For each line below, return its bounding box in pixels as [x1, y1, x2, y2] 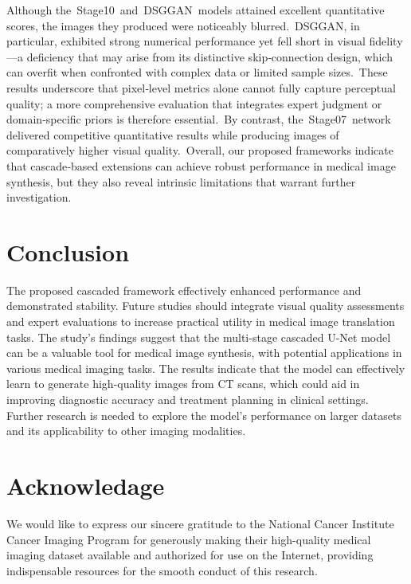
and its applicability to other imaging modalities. [6, 422, 246, 439]
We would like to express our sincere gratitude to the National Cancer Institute [6, 515, 394, 531]
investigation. [6, 189, 72, 206]
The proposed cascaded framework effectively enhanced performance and [6, 281, 362, 298]
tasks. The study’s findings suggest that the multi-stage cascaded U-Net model [6, 328, 391, 345]
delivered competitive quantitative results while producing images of [6, 126, 339, 143]
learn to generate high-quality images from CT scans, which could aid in [6, 375, 360, 392]
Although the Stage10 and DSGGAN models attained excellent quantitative [6, 2, 385, 18]
